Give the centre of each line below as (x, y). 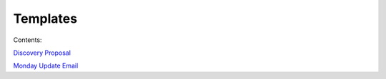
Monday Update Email (46, 66)
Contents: (28, 40)
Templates (45, 19)
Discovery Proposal (42, 53)
